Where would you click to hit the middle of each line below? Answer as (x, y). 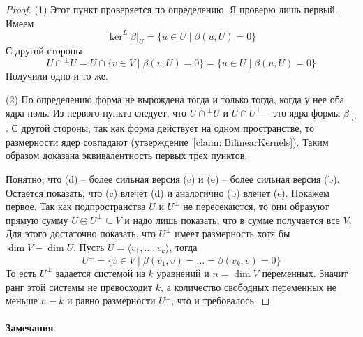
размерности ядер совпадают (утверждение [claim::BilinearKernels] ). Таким (167, 141)
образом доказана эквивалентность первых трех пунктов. (127, 155)
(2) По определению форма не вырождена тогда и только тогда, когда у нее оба (175, 99)
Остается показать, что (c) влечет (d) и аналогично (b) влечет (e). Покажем (168, 192)
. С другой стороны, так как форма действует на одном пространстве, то (160, 128)
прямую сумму (37, 219)
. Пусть (89, 247)
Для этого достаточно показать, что (81, 233)
